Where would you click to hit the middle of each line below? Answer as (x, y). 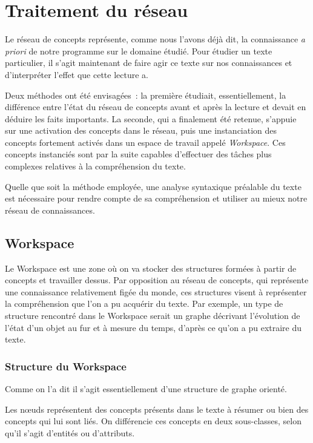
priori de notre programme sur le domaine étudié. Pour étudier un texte (139, 51)
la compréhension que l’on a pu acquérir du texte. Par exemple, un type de (144, 304)
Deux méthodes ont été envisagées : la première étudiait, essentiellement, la (146, 95)
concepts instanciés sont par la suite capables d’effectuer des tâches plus (138, 154)
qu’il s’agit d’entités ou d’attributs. (70, 432)
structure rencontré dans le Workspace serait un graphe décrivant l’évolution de (153, 316)
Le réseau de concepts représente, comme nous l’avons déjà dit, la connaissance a (155, 39)
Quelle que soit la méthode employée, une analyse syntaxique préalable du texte (153, 186)
